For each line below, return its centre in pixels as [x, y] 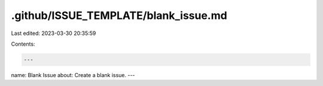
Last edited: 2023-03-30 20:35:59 [54, 33]
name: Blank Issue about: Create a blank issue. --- [73, 75]
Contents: [23, 44]
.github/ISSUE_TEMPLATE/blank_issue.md [119, 15]
